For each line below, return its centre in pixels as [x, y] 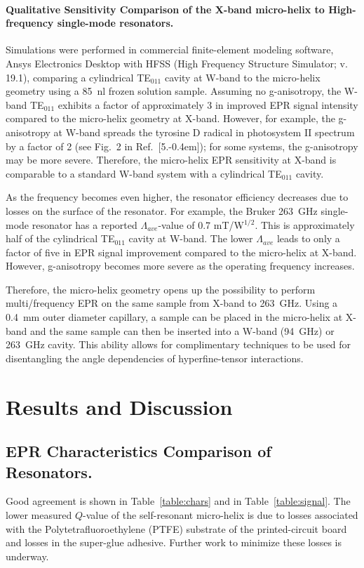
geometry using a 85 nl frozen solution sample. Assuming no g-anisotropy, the [174, 91]
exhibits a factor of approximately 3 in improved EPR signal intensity [208, 104]
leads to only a [308, 238]
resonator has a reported [85, 224]
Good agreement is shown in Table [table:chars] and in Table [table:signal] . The [178, 501]
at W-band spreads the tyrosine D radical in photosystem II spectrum [204, 132]
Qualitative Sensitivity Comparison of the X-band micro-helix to [165, 9]
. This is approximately [305, 224]
